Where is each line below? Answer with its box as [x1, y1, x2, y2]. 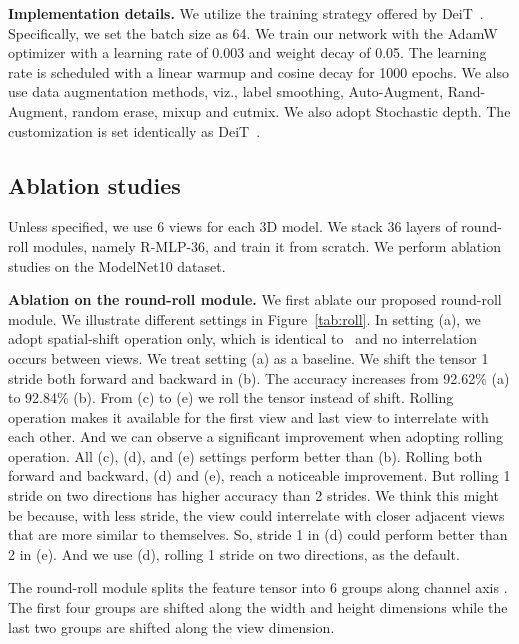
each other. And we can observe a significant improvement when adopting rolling [8, 426, 503, 447]
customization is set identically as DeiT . [8, 120, 261, 141]
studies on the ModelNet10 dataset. [8, 255, 226, 276]
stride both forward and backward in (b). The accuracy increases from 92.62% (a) [8, 367, 510, 388]
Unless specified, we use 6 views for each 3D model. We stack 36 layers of [8, 216, 457, 237]
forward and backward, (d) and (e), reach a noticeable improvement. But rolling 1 [8, 465, 511, 486]
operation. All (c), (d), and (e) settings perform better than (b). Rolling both [8, 445, 483, 466]
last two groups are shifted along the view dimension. [8, 616, 335, 637]
